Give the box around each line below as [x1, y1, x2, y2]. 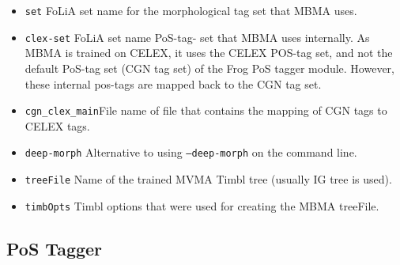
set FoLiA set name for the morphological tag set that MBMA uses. [25, 2, 357, 18]
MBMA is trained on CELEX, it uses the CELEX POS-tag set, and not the [25, 44, 393, 61]
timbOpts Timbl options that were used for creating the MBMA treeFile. [25, 197, 379, 214]
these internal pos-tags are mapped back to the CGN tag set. [25, 75, 322, 92]
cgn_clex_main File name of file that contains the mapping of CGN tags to [25, 102, 387, 119]
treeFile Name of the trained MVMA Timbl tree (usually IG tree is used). [25, 171, 392, 187]
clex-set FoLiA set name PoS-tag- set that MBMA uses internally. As [25, 28, 370, 45]
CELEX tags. [25, 117, 90, 134]
